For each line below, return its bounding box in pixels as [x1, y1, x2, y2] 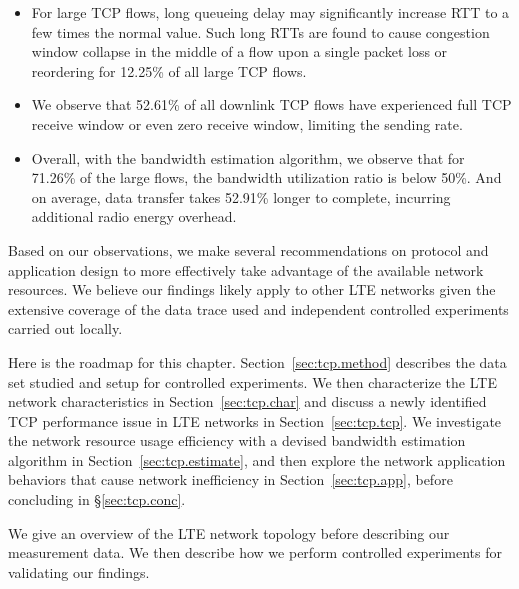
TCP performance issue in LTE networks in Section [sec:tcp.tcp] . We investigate [8, 410, 502, 431]
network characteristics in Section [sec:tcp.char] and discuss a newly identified [8, 391, 487, 412]
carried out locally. [8, 318, 123, 339]
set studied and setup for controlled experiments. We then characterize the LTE [8, 371, 497, 392]
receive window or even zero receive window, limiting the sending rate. [31, 113, 463, 134]
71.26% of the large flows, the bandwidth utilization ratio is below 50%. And [31, 167, 502, 188]
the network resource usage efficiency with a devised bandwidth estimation [8, 430, 466, 451]
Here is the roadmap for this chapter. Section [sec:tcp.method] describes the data [8, 351, 507, 372]
